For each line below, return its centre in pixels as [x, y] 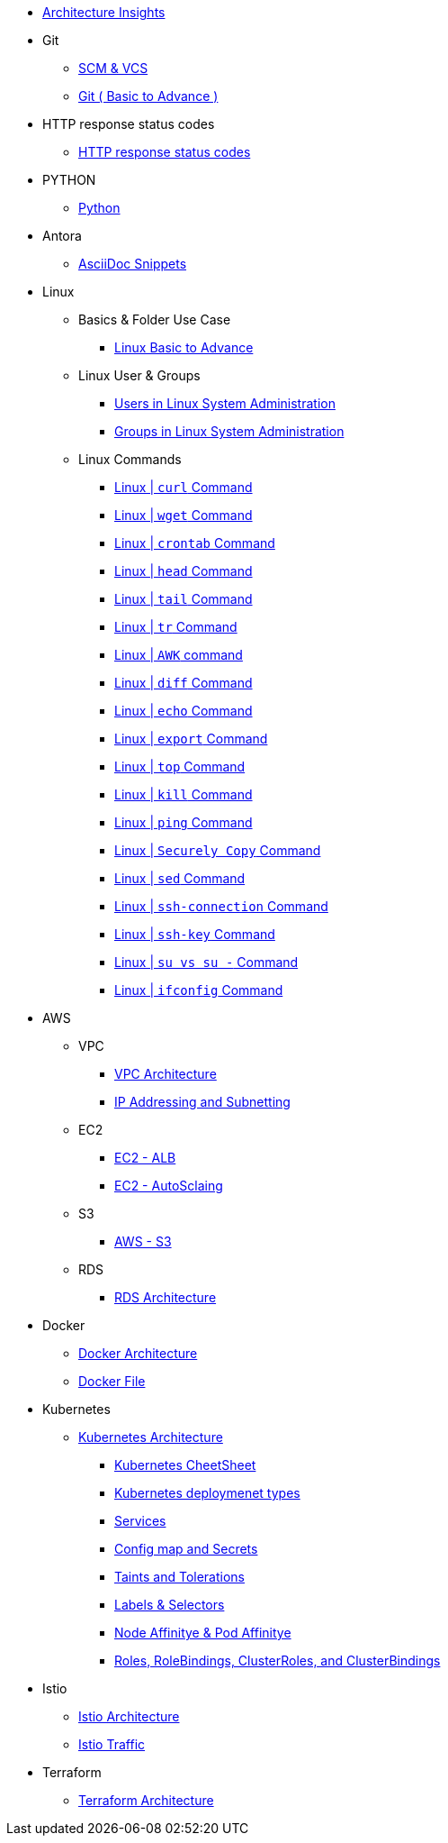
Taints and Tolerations [179, 1577]
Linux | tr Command [176, 627]
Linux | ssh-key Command [195, 934]
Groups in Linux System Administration [229, 431]
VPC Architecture [166, 1074]
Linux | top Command [180, 766]
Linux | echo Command [184, 711]
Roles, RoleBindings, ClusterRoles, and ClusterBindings [278, 1661]
